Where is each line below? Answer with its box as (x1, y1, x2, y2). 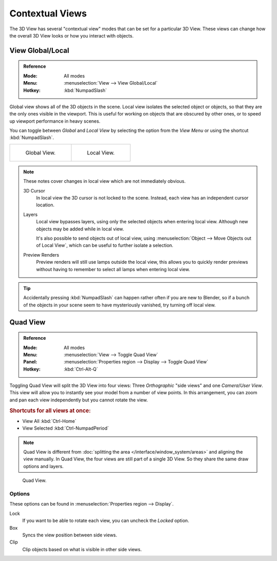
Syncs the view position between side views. (22, 532, 117, 538)
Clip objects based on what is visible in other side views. (22, 546, 142, 552)
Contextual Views (9, 8, 87, 19)
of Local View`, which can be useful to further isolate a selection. (36, 242, 174, 248)
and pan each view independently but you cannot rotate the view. (9, 397, 148, 403)
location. (36, 202, 55, 208)
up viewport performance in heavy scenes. (9, 118, 101, 124)
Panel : (23, 359, 37, 365)
